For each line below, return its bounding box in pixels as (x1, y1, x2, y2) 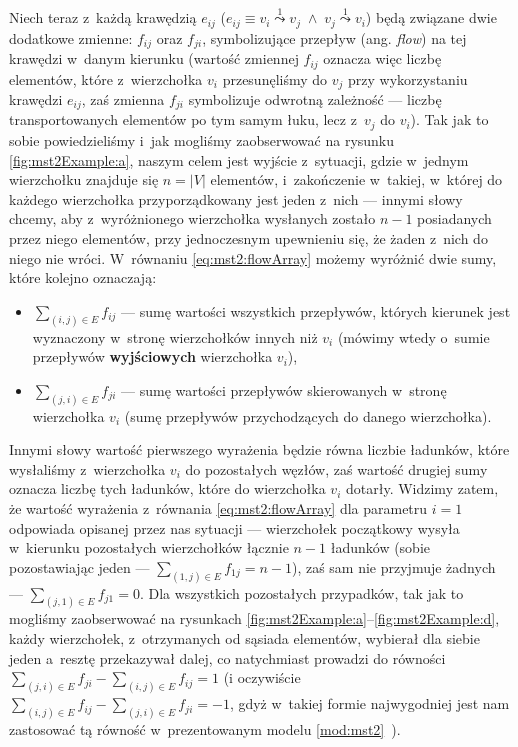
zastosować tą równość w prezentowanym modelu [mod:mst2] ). (9, 718, 401, 739)
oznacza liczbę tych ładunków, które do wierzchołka (9, 478, 326, 499)
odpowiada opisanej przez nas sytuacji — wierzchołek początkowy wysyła (9, 517, 460, 538)
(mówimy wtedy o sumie (337, 326, 490, 347)
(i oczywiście (223, 667, 301, 688)
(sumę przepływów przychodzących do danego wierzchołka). (124, 405, 492, 426)
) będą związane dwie (365, 7, 497, 28)
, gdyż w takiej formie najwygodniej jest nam (229, 693, 510, 714)
